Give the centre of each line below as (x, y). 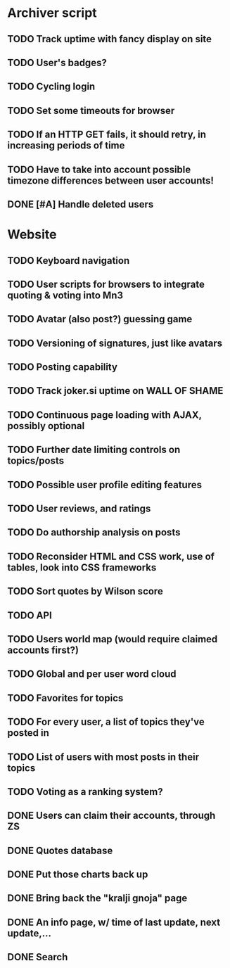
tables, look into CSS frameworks (82, 567)
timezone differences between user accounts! (111, 180)
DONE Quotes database (60, 850)
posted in (28, 733)
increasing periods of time (66, 146)
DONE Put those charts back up (78, 875)
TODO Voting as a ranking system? (85, 792)
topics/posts (36, 461)
